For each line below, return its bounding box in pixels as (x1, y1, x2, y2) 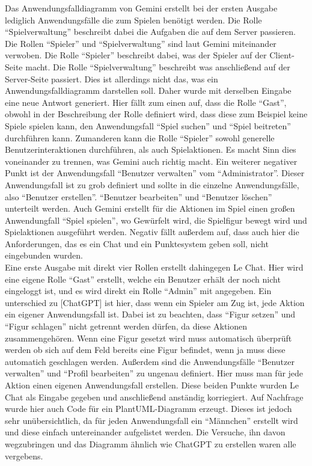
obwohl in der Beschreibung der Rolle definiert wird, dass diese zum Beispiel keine (5, 108, 308, 120)
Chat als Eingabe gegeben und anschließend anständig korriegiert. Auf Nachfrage (5, 390, 304, 403)
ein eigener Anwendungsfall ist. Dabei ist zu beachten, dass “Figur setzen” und (5, 308, 296, 320)
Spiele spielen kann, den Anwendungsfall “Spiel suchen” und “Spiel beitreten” (5, 119, 291, 132)
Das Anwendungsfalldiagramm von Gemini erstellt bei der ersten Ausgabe (5, 2, 278, 14)
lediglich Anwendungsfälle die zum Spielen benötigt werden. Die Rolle (5, 13, 262, 26)
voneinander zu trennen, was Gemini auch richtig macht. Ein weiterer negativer (5, 155, 298, 167)
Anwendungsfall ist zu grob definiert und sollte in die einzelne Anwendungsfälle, (5, 178, 299, 191)
